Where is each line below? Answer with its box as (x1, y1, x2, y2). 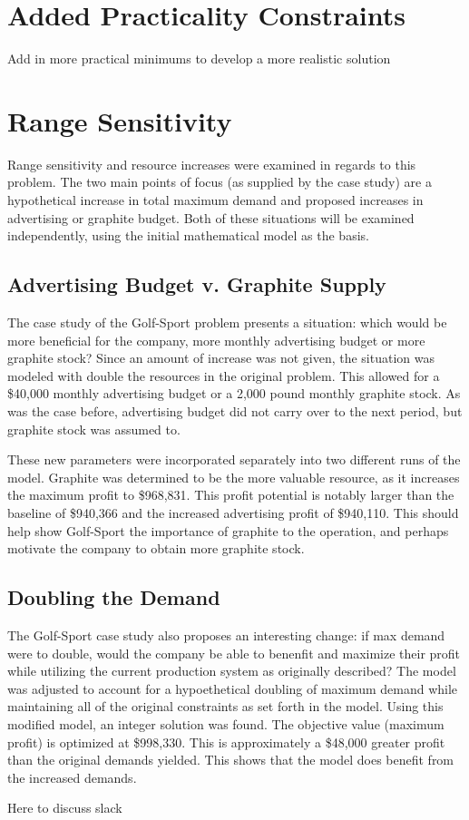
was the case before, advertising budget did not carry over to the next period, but (7, 401, 463, 420)
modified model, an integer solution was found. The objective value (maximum (7, 714, 445, 733)
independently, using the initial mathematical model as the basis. (7, 226, 369, 245)
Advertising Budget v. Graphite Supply (7, 270, 386, 298)
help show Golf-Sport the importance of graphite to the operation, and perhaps (7, 521, 449, 540)
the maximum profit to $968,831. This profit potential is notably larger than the (7, 485, 454, 504)
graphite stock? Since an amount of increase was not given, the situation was (7, 348, 435, 367)
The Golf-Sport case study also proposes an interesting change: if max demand (7, 625, 445, 644)
